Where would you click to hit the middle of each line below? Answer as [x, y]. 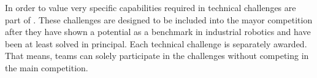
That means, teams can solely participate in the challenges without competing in [157, 56]
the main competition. [47, 67]
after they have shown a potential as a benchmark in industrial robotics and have [158, 32]
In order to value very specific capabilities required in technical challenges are [151, 7]
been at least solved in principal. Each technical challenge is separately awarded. [156, 43]
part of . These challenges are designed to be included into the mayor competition [159, 19]
